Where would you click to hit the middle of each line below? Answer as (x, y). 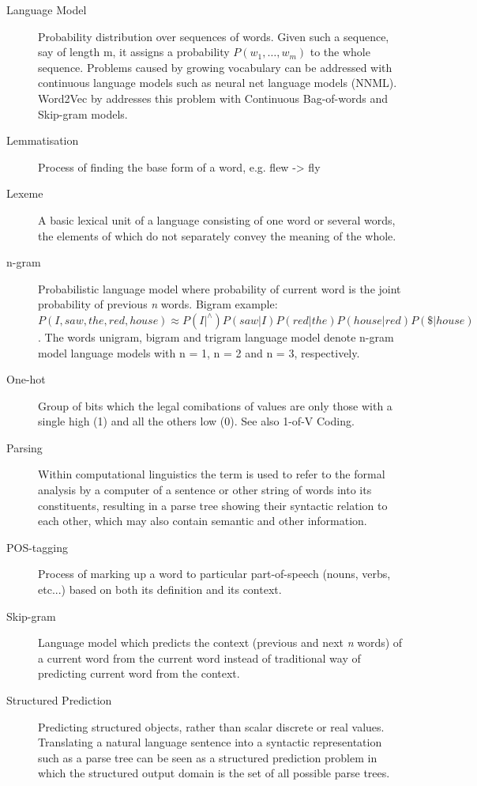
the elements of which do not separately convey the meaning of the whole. (217, 235)
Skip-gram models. (83, 113)
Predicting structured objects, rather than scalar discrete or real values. (211, 726)
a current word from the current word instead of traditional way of (199, 658)
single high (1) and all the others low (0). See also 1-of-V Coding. (196, 421)
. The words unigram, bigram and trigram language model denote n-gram (216, 336)
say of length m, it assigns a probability (134, 52)
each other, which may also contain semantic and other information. (203, 521)
